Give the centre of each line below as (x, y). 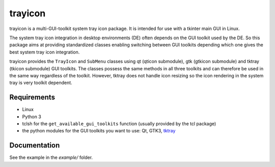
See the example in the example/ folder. (51, 157)
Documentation (35, 145)
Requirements (32, 98)
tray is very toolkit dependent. (41, 83)
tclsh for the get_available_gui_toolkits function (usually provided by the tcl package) (119, 123)
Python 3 (32, 117)
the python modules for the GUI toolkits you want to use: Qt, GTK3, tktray (99, 131)
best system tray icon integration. (45, 52)
